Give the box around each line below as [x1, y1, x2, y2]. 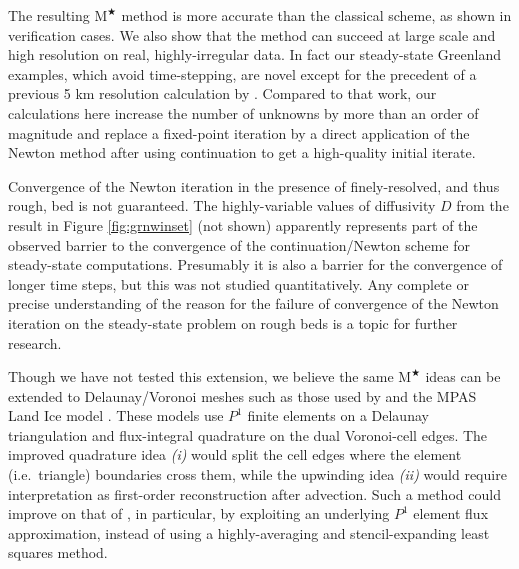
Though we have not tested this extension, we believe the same [8, 366, 394, 387]
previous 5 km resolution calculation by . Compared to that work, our [8, 83, 437, 104]
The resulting [8, 5, 90, 25]
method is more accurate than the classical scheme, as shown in [121, 5, 512, 25]
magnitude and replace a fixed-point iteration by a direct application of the [8, 122, 470, 143]
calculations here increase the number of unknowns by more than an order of [8, 102, 479, 123]
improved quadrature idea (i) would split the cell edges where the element [8, 444, 462, 465]
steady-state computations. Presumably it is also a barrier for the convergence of [8, 254, 503, 275]
